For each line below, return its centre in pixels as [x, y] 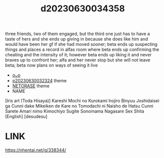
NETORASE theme [31, 86]
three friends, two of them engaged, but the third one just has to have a [78, 34]
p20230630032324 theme [39, 81]
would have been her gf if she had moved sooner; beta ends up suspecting [81, 44]
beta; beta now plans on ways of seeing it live [51, 65]
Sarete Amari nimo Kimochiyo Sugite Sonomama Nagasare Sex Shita [75, 111]
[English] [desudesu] [26, 117]
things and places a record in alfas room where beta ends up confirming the [82, 49]
